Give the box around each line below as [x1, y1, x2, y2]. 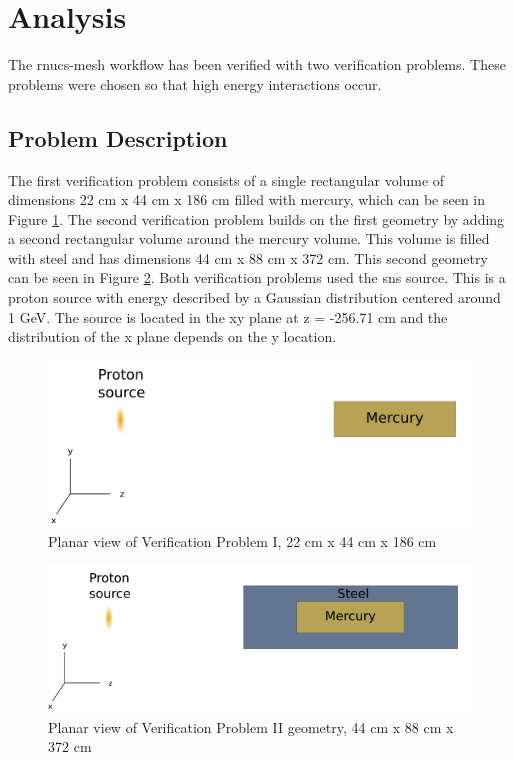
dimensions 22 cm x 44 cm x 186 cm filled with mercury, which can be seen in [8, 189, 486, 210]
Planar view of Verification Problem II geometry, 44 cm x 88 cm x [48, 716, 454, 737]
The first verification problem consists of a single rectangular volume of [8, 169, 445, 190]
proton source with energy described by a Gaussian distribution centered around [8, 287, 501, 308]
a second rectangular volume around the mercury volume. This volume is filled [8, 228, 490, 249]
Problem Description [8, 122, 228, 153]
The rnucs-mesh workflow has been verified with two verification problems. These [8, 54, 506, 75]
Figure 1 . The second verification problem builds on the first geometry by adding [8, 208, 505, 229]
